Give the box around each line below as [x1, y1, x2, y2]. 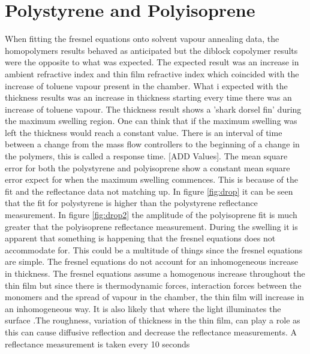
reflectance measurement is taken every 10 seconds [5, 337, 190, 350]
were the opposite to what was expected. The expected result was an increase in [5, 56, 299, 68]
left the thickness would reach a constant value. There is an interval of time [5, 126, 282, 138]
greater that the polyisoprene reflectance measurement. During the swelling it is [5, 220, 298, 232]
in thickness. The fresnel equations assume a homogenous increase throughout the [5, 267, 305, 279]
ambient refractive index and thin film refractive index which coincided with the [5, 67, 299, 80]
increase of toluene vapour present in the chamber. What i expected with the [5, 79, 288, 92]
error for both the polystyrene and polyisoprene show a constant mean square [5, 161, 290, 174]
